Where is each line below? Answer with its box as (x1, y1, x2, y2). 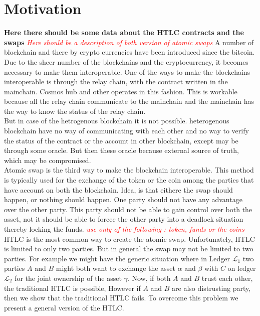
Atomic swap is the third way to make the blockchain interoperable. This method (4, 165, 254, 175)
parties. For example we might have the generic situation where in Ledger (4, 253, 230, 263)
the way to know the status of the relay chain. (4, 105, 146, 116)
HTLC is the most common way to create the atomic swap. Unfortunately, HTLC (4, 233, 255, 244)
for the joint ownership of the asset (15, 272, 122, 283)
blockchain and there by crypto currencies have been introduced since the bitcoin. (4, 47, 255, 57)
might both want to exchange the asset (56, 263, 175, 273)
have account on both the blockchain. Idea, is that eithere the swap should (4, 184, 233, 195)
